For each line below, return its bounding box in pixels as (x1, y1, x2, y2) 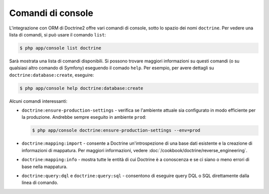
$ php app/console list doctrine (19, 45, 102, 51)
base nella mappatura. (21, 164, 68, 170)
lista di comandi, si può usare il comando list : (9, 31, 106, 37)
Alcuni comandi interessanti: (9, 98, 67, 104)
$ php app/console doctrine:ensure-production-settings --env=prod (32, 128, 201, 133)
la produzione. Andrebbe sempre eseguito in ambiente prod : (21, 114, 146, 120)
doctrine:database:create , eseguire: (9, 72, 94, 78)
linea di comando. (21, 180, 58, 186)
